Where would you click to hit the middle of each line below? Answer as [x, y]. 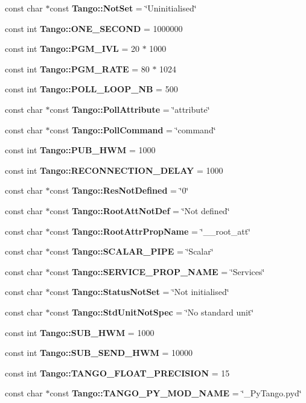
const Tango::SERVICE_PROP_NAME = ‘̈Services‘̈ [157, 271]
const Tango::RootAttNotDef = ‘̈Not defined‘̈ [140, 210]
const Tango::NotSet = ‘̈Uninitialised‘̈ [123, 8]
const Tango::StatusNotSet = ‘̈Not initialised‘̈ [139, 292]
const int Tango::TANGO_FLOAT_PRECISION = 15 [117, 373]
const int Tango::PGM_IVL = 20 [72, 49]
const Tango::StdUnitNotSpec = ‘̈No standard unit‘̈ [152, 312]
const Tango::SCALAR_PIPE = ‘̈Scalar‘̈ [132, 251]
